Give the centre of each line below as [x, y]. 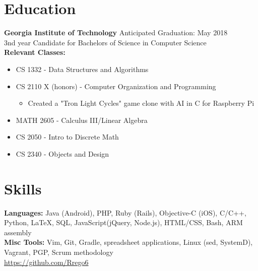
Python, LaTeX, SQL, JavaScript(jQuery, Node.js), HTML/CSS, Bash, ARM [123, 222]
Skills [23, 188]
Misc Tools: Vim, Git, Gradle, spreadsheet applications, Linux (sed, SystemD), [128, 242]
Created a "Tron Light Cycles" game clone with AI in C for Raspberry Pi [141, 103]
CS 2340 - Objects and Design [62, 153]
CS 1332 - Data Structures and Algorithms [82, 69]
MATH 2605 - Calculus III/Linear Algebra [82, 120]
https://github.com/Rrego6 [46, 262]
